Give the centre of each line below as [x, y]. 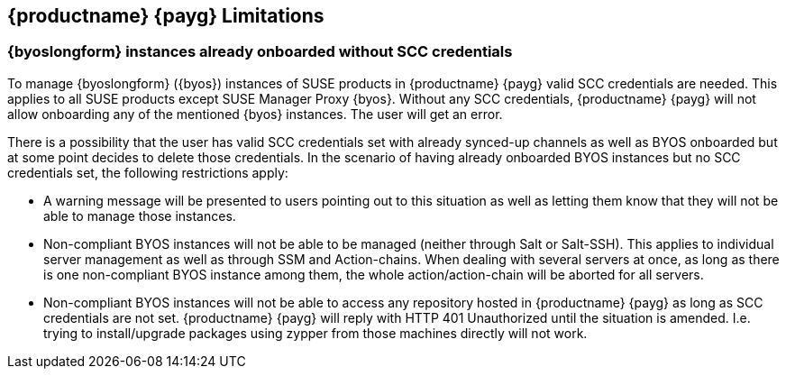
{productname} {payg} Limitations [166, 16]
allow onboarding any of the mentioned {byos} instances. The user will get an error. [255, 114]
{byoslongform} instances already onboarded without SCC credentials [260, 52]
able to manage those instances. [140, 216]
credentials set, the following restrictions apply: [148, 172]
